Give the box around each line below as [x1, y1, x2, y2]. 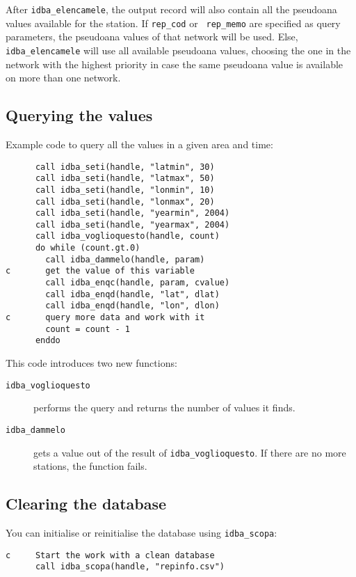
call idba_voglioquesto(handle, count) [35, 231, 220, 242]
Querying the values [6, 104, 153, 126]
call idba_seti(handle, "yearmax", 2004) [35, 219, 230, 230]
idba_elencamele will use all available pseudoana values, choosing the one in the [6, 42, 351, 57]
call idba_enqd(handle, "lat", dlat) [45, 289, 220, 299]
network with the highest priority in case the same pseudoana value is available [6, 56, 343, 71]
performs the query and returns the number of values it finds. [33, 400, 296, 415]
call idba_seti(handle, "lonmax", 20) [35, 196, 215, 207]
